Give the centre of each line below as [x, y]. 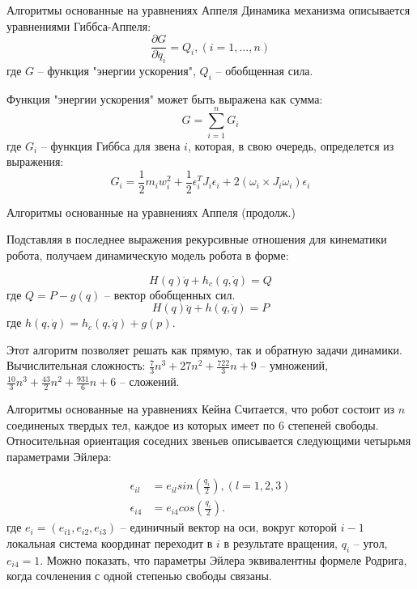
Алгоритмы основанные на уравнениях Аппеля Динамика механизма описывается [208, 10]
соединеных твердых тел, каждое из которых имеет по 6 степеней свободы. [193, 424]
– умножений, [294, 365]
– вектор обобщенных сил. [170, 294]
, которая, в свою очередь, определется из [291, 145]
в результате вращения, [281, 543]
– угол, [370, 543]
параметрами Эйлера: [59, 456]
